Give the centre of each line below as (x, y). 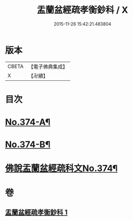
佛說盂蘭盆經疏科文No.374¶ (61, 168)
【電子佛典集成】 (48, 67)
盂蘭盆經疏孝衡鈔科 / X (82, 10)
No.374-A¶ (28, 122)
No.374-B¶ (28, 145)
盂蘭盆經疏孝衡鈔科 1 (36, 212)
